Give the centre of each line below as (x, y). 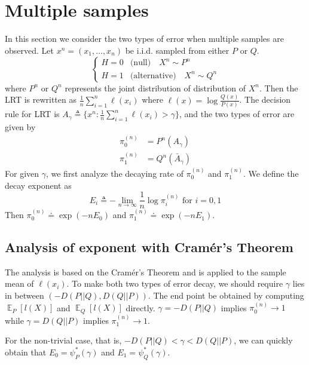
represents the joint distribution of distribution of (155, 88)
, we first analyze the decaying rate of (114, 173)
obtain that (26, 352)
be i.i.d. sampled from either (177, 50)
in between (25, 295)
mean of (19, 283)
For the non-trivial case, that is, (63, 340)
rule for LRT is (32, 114)
